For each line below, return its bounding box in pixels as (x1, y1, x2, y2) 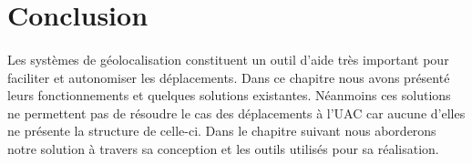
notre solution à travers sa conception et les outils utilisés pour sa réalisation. (7, 138, 439, 158)
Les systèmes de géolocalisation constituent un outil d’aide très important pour (7, 49, 449, 68)
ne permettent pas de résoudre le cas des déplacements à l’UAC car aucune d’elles (7, 103, 466, 122)
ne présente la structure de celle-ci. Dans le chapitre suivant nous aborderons (7, 121, 436, 140)
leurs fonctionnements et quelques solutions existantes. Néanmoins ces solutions (7, 86, 451, 105)
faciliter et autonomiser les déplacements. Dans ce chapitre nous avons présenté (7, 67, 450, 87)
